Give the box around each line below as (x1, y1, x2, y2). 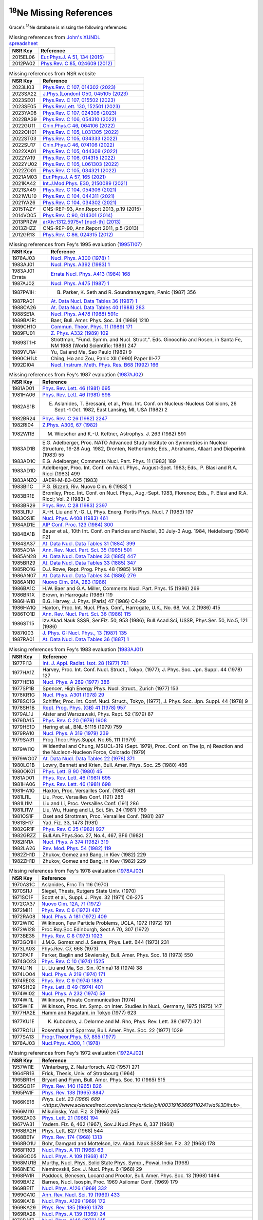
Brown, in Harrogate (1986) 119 (42, 591, 113, 598)
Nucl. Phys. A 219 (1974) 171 (41, 971, 106, 978)
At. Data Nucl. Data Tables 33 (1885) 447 (42, 553, 136, 560)
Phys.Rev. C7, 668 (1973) (41, 945, 99, 952)
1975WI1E (12, 1003, 34, 1010)
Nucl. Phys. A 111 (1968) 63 (42, 1146, 104, 1153)
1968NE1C (12, 1165, 36, 1172)
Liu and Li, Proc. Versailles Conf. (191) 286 (42, 800, 139, 807)
